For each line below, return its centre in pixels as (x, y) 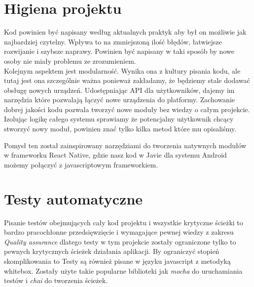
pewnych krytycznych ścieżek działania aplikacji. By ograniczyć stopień (112, 251)
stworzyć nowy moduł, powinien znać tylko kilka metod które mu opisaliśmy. (120, 129)
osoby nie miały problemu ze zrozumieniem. (70, 61)
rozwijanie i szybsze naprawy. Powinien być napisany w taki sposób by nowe (119, 51)
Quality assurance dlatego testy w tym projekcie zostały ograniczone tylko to (120, 241)
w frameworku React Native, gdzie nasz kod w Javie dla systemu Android (115, 155)
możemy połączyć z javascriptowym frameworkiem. (81, 164)
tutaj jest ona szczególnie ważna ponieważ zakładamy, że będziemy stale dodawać (127, 80)
